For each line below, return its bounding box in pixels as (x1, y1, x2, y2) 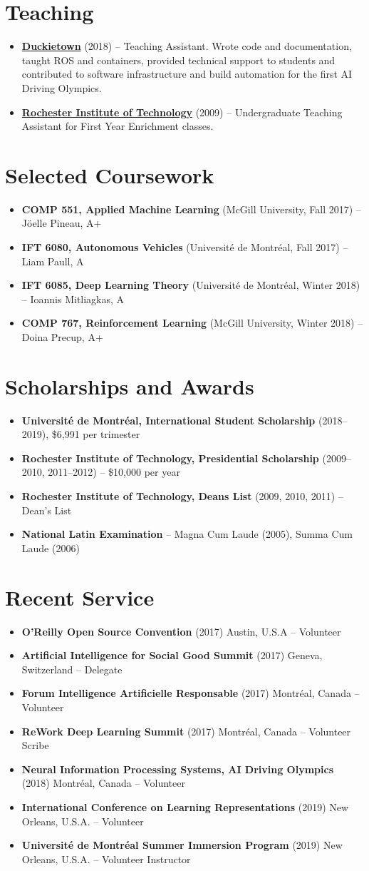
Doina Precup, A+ (21, 329, 103, 344)
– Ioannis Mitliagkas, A (21, 291, 125, 306)
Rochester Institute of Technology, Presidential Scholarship (21, 450, 319, 465)
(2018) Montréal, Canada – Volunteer (21, 775, 185, 790)
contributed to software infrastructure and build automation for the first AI (21, 66, 353, 81)
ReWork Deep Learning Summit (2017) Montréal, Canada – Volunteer (21, 723, 351, 738)
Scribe (21, 738, 49, 753)
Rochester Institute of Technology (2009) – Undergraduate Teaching (21, 104, 343, 119)
